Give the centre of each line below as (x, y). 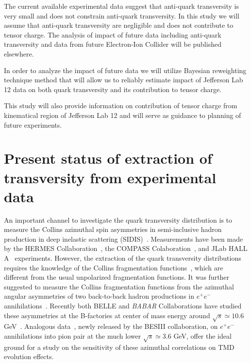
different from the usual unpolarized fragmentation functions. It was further (117, 277)
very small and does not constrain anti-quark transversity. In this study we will (122, 15)
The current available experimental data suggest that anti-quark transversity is (122, 6)
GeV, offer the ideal (202, 335)
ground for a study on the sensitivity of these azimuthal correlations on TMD (119, 347)
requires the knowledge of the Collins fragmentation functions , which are (114, 267)
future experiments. (33, 124)
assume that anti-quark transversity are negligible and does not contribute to (119, 25)
